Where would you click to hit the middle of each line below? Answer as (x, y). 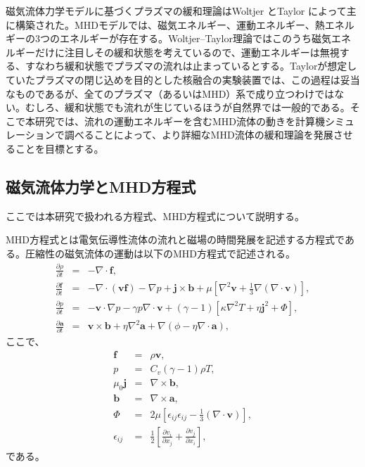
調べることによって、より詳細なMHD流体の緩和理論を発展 (199, 135)
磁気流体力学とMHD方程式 (101, 186)
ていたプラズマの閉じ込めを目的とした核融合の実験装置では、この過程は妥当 (183, 79)
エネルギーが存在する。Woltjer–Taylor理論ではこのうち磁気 (195, 38)
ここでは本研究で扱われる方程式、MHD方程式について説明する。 (155, 216)
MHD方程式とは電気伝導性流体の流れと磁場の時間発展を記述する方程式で (175, 239)
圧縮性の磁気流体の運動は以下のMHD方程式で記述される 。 (160, 253)
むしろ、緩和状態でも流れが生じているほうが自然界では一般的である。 (187, 107)
